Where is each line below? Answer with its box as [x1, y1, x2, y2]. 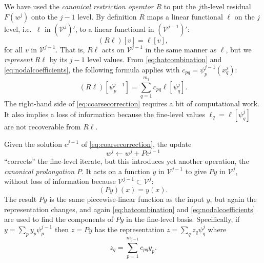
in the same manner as [145, 44, 217, 54]
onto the [31, 11, 57, 22]
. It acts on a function [81, 165, 150, 176]
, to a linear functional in [75, 23, 154, 34]
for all [4, 44, 23, 54]
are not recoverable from [4, 121, 81, 131]
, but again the [210, 193, 257, 204]
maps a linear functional [147, 11, 223, 22]
